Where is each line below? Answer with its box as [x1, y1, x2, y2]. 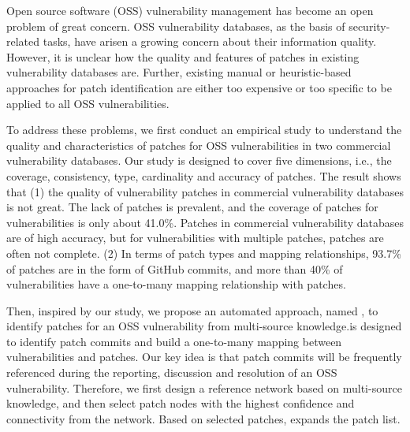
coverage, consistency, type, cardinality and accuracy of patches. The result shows [6, 167, 401, 184]
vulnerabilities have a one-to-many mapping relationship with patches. [6, 276, 346, 292]
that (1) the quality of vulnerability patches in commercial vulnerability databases [6, 183, 404, 199]
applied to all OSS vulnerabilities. [6, 95, 170, 111]
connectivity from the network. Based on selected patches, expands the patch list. [6, 410, 401, 426]
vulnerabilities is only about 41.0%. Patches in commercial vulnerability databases [6, 214, 404, 230]
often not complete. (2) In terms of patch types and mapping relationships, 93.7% [6, 244, 401, 261]
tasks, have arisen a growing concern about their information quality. [43, 33, 377, 50]
